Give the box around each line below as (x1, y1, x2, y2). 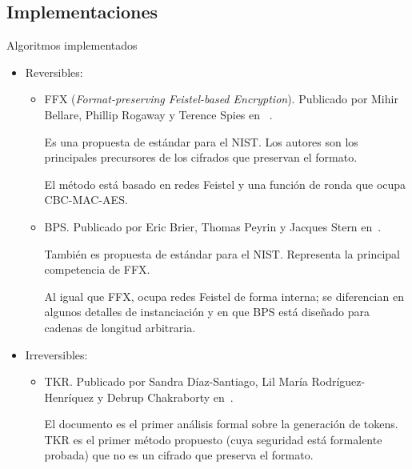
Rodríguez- (311, 373, 366, 390)
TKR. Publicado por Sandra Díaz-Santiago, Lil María (44, 373, 308, 390)
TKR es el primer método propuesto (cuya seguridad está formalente (44, 431, 382, 447)
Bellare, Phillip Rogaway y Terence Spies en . (44, 106, 273, 122)
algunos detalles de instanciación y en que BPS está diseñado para (44, 303, 370, 320)
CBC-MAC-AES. (44, 191, 128, 208)
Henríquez (44, 388, 94, 405)
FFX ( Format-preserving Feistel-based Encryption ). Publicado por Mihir (44, 90, 398, 107)
